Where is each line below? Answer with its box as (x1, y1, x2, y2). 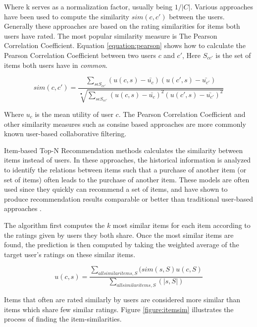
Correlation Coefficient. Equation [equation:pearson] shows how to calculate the (4, 40, 246, 51)
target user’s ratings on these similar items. (4, 249, 136, 259)
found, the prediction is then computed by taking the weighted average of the (4, 239, 239, 250)
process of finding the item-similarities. (4, 314, 122, 324)
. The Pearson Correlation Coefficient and (118, 109, 246, 119)
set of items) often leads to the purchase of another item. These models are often (4, 174, 250, 184)
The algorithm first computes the (4, 219, 105, 230)
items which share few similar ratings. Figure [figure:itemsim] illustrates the (4, 304, 234, 314)
